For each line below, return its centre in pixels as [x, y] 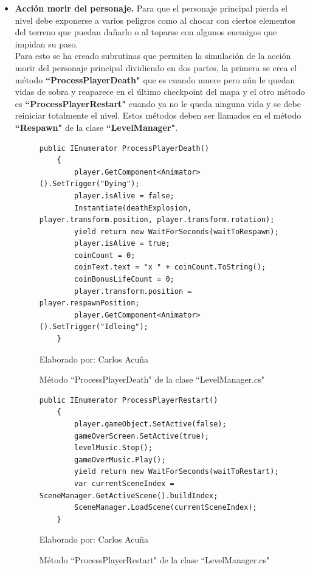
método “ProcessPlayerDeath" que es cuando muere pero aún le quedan [155, 79]
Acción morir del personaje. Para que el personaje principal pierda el [151, 8]
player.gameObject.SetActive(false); [150, 424]
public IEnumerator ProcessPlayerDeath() [124, 148]
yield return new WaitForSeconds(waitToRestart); [177, 472]
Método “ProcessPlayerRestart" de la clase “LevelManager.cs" [154, 559]
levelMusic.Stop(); [113, 448]
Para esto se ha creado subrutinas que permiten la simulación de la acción [153, 56]
